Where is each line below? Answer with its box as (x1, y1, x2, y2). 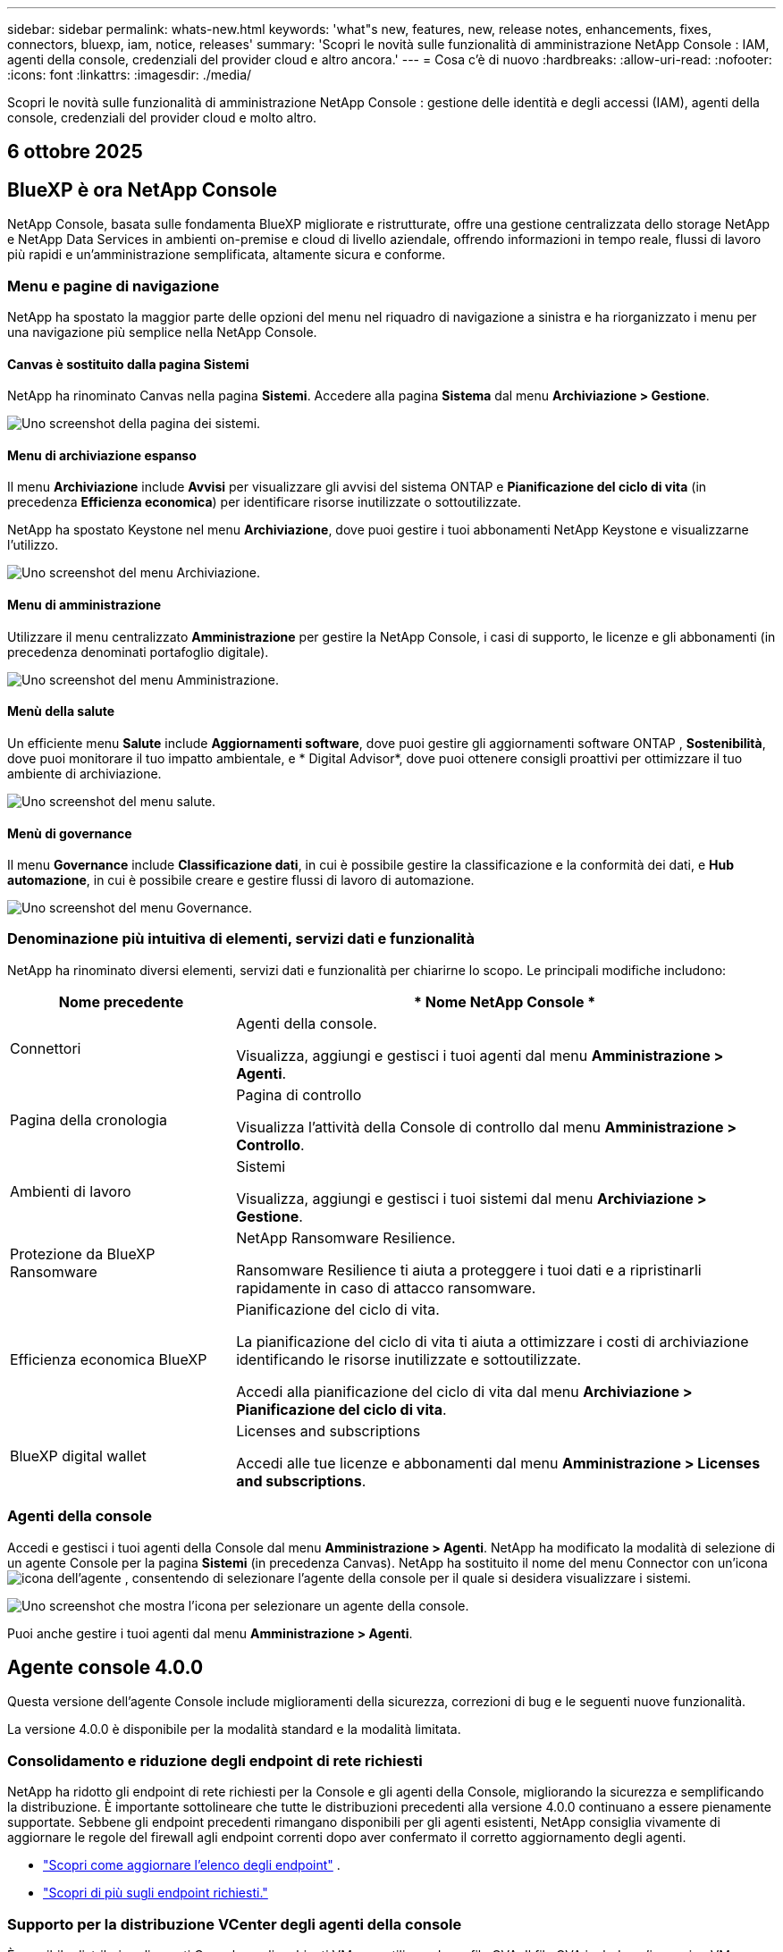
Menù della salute (7, 703, 115, 719)
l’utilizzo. (7, 537, 59, 553)
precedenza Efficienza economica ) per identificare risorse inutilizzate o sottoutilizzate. (7, 494, 522, 510)
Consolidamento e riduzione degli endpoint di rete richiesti (7, 1751, 423, 1770)
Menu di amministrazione (7, 597, 162, 613)
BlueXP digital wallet (10, 1446, 147, 1465)
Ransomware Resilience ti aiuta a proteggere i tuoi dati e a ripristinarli (236, 1260, 702, 1279)
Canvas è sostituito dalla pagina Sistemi (7, 356, 249, 372)
